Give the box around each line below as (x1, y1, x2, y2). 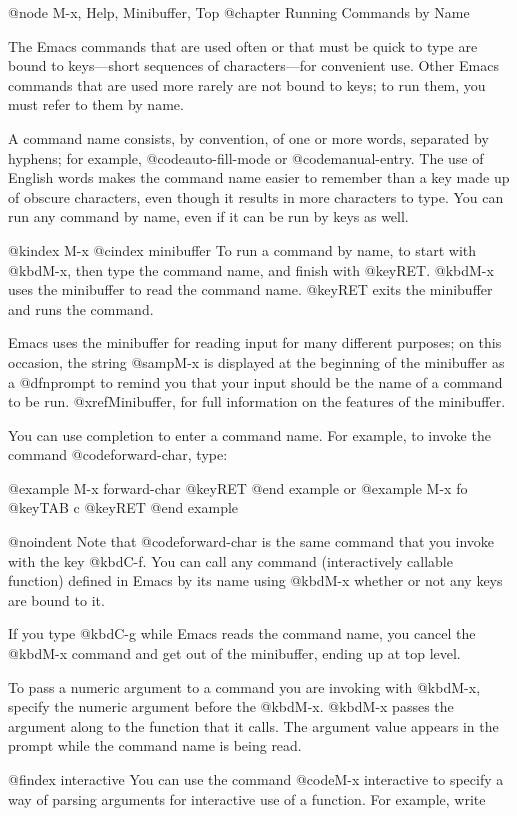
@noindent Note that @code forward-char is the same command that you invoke (8, 531, 494, 552)
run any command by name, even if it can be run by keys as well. (8, 206, 409, 227)
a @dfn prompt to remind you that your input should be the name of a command (8, 371, 503, 392)
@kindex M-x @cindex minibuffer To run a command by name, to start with (8, 239, 477, 260)
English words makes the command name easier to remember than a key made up (8, 167, 510, 188)
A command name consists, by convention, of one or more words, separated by (8, 127, 489, 148)
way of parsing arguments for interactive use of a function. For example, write (8, 788, 486, 809)
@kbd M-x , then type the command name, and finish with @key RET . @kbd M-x (8, 259, 494, 280)
